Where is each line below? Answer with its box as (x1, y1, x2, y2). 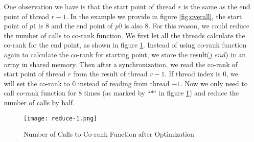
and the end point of (51, 21, 113, 31)
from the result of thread (73, 69, 148, 79)
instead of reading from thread (78, 78, 170, 88)
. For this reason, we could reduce (148, 21, 250, 31)
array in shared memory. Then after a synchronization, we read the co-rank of (4, 59, 238, 69)
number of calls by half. (4, 97, 75, 107)
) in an (225, 49, 246, 59)
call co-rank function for (4, 88, 76, 98)
